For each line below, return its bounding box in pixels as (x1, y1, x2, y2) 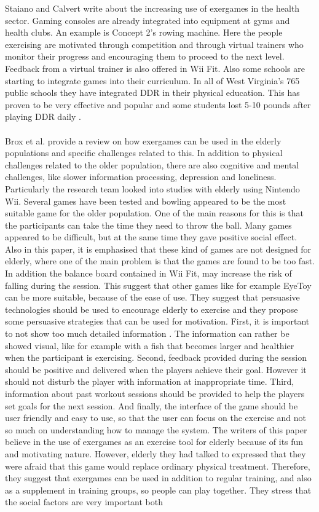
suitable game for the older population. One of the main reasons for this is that (5, 207, 304, 219)
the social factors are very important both (5, 495, 163, 508)
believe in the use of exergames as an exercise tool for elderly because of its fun (5, 435, 304, 448)
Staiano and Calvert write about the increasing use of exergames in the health (5, 2, 300, 14)
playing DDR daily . (5, 110, 81, 123)
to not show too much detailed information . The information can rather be (5, 327, 289, 340)
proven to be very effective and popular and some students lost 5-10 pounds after (5, 98, 311, 111)
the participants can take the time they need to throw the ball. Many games (5, 218, 292, 231)
